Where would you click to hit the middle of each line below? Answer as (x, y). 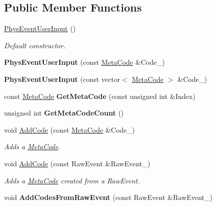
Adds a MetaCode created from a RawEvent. (72, 180)
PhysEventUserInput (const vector (62, 79)
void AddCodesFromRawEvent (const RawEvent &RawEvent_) (108, 197)
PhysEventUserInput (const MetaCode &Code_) (84, 62)
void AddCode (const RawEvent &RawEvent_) (77, 163)
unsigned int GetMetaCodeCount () (64, 113)
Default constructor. (35, 45)
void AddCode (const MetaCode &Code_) (70, 129)
